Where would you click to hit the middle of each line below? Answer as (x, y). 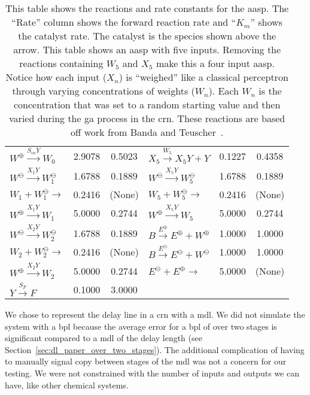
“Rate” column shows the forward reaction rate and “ (124, 22)
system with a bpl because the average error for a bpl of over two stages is (141, 326)
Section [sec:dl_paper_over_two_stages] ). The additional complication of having (155, 349)
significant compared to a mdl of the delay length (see (104, 338)
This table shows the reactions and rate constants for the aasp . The (147, 8)
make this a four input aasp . (215, 63)
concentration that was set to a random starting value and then (147, 104)
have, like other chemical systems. (67, 385)
